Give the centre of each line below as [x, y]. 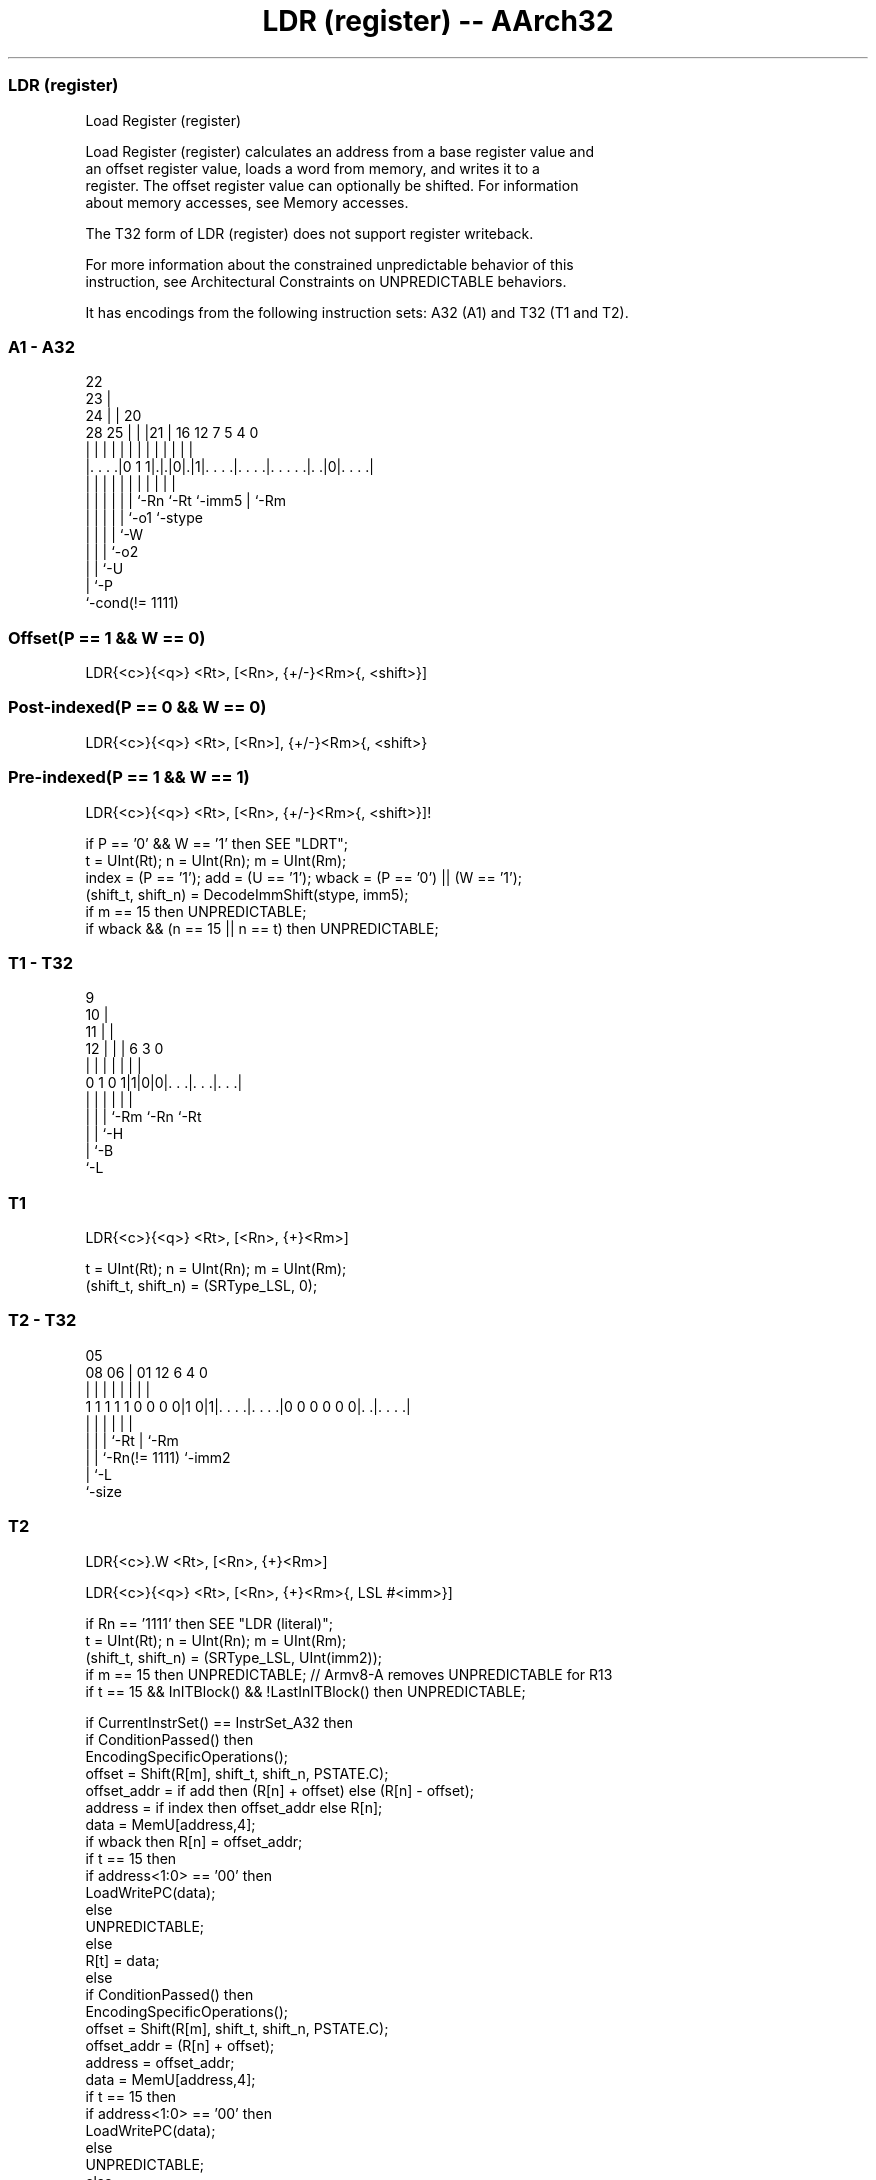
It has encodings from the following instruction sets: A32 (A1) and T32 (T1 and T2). [357, 312]
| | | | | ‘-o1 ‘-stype [144, 518]
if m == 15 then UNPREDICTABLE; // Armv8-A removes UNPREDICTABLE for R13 [349, 1674]
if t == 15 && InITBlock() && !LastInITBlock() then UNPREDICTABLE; [305, 1691]
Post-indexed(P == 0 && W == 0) [137, 707]
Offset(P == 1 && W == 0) [107, 637]
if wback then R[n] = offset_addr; [194, 1841]
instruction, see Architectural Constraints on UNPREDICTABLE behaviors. [326, 281]
